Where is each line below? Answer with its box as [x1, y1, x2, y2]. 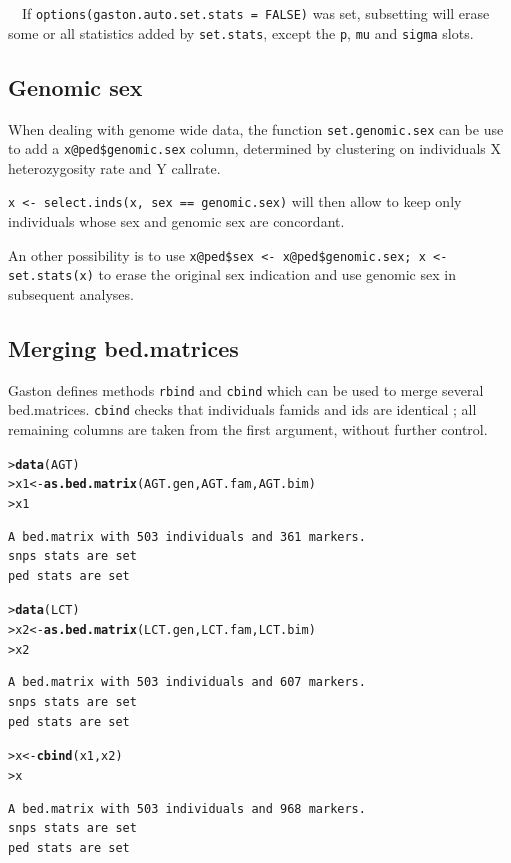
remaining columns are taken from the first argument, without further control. [8, 419, 488, 440]
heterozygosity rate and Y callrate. [8, 157, 221, 178]
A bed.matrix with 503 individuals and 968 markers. [8, 801, 366, 816]
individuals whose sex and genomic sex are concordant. [8, 211, 345, 232]
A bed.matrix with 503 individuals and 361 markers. [8, 529, 366, 544]
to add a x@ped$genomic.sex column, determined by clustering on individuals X [8, 138, 501, 159]
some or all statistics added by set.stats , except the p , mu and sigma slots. [8, 22, 474, 43]
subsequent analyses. [8, 283, 134, 304]
